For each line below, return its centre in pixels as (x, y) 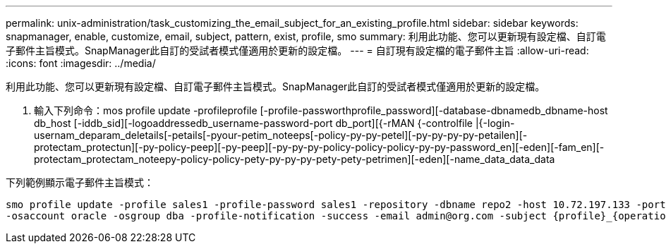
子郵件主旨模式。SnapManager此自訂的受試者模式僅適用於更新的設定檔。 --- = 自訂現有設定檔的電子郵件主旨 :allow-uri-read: (297, 50)
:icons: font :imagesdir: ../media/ (81, 63)
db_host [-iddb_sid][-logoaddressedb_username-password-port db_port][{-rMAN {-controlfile (254, 123)
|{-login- (495, 123)
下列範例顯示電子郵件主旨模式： (80, 182)
